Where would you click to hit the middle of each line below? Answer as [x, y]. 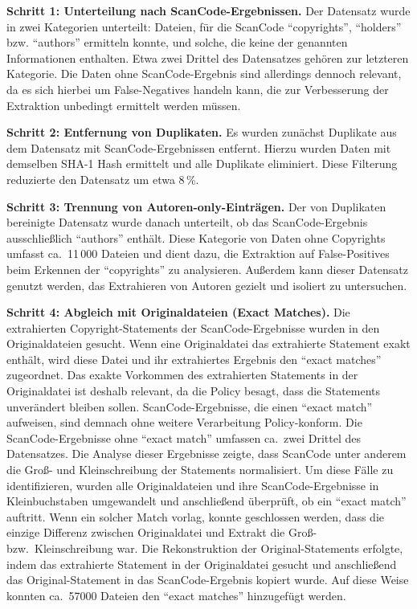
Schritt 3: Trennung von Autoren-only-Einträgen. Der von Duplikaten [196, 206]
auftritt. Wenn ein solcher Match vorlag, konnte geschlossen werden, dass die [195, 516]
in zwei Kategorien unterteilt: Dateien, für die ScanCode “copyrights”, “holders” [204, 26]
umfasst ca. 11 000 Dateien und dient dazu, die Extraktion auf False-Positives [198, 253]
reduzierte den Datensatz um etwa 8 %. [103, 179]
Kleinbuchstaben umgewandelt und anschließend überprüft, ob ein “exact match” [206, 501]
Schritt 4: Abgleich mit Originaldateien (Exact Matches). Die [178, 312]
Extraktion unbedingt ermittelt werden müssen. [124, 105]
